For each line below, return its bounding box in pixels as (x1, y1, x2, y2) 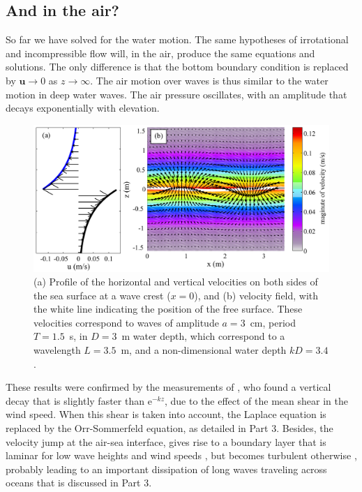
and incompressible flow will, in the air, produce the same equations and (6, 45, 315, 60)
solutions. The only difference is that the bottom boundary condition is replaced (6, 59, 349, 74)
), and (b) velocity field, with (194, 288, 319, 302)
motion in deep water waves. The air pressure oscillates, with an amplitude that (6, 87, 347, 101)
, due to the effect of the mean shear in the (164, 393, 348, 408)
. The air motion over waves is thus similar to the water (90, 73, 329, 87)
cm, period (250, 315, 296, 329)
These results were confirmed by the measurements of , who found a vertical (6, 380, 331, 394)
